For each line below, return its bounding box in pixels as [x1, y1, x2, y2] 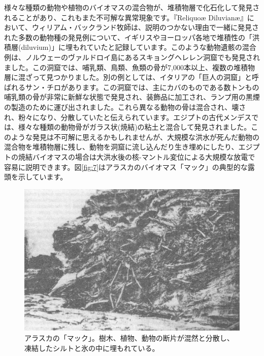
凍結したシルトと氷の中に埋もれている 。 [24, 342, 159, 353]
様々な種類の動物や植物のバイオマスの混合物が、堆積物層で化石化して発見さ [4, 2, 260, 12]
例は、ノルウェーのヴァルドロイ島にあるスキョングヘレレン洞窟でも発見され [4, 51, 260, 62]
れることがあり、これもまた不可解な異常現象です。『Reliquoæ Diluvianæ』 [4, 12, 247, 22]
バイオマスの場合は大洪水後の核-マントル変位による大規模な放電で [32, 151, 255, 162]
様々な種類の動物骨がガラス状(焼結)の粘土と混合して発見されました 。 [18, 122, 251, 132]
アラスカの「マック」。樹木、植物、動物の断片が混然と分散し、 [24, 332, 234, 343]
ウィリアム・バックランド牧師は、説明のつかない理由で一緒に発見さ [31, 22, 259, 33]
